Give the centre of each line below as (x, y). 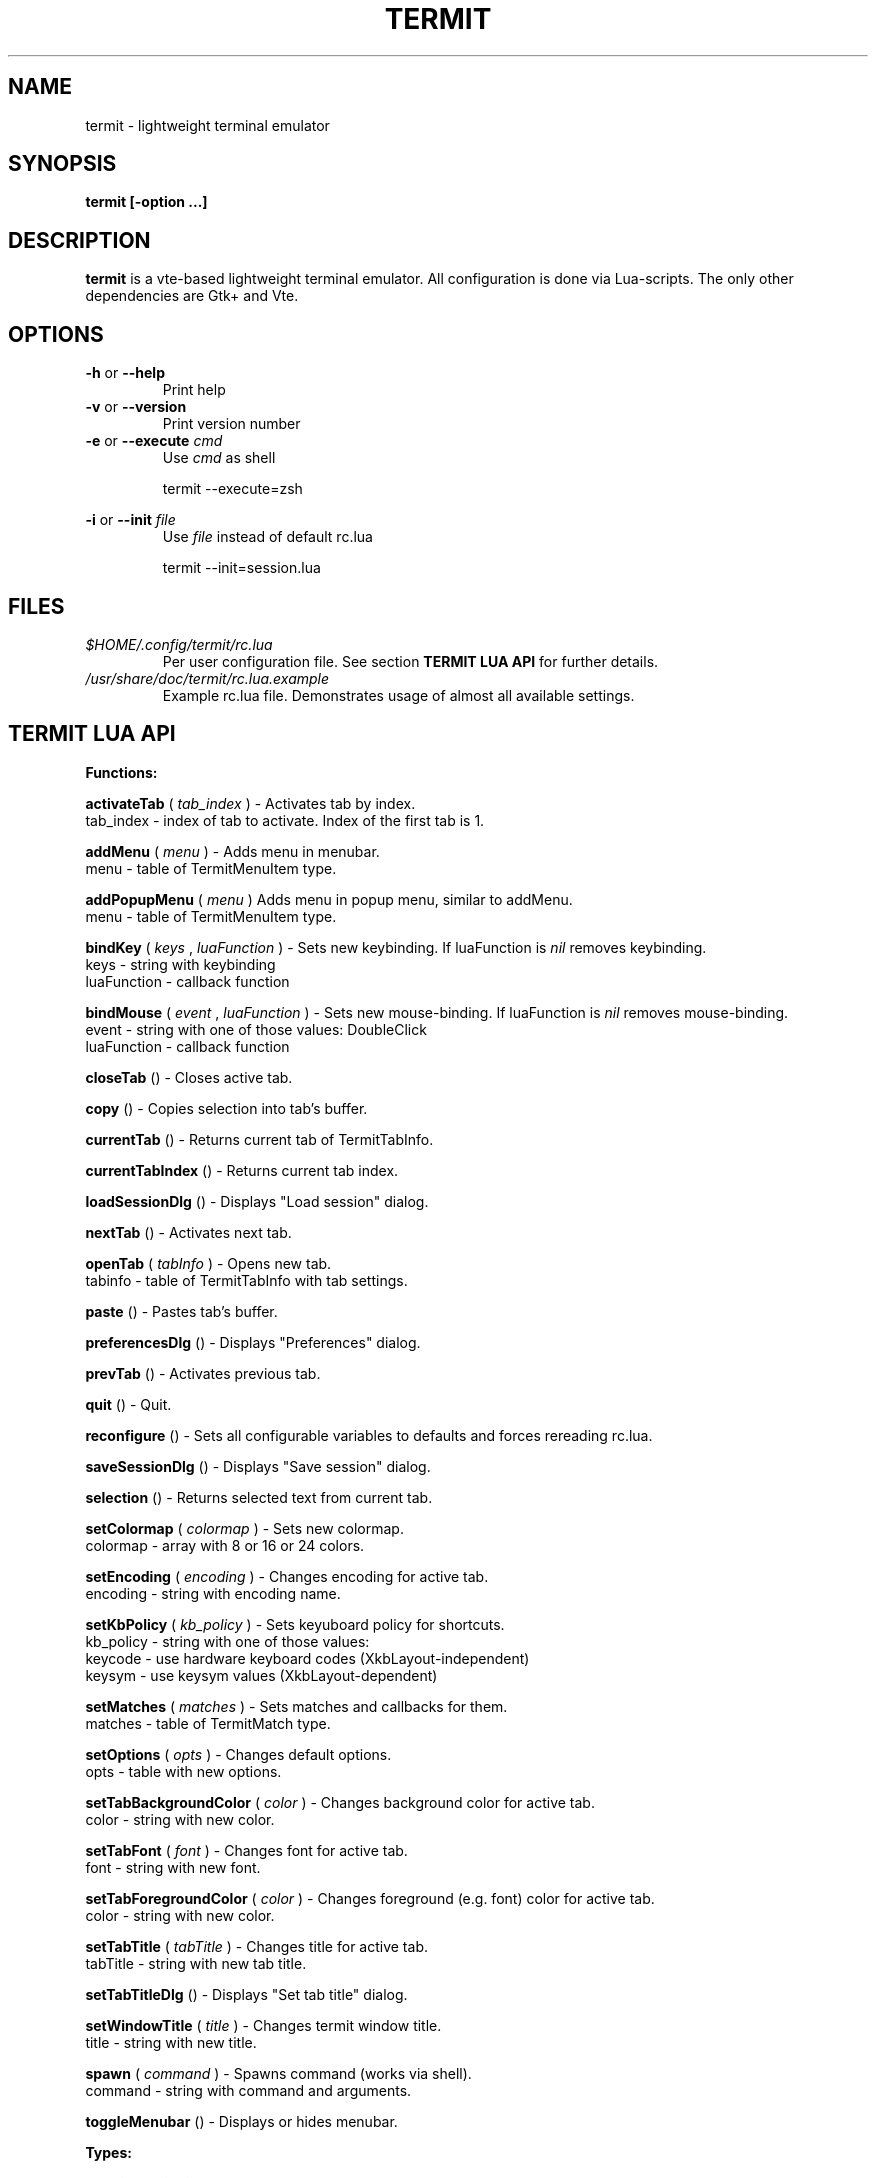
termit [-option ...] (146, 202)
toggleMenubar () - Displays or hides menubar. (241, 2121)
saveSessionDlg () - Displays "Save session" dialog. (258, 1466)
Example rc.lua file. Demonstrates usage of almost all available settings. (398, 695)
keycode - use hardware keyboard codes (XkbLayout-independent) (307, 1658)
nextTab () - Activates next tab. (188, 1232)
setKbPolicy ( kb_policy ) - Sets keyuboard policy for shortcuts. (295, 1624)
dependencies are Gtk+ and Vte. (192, 296)
